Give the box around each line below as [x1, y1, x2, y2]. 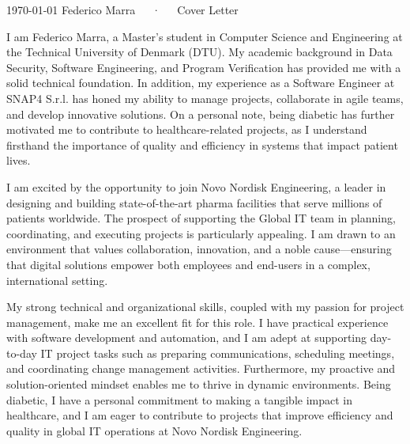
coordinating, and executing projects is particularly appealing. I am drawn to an [6, 225, 396, 241]
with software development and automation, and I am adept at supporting [6, 329, 367, 346]
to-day [6, 344, 37, 361]
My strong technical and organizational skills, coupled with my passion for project [6, 298, 404, 315]
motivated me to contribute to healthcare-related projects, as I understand [6, 121, 367, 138]
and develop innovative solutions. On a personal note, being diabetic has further [6, 105, 395, 122]
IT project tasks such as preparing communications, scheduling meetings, [40, 344, 395, 361]
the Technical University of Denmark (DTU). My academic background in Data [6, 44, 393, 60]
